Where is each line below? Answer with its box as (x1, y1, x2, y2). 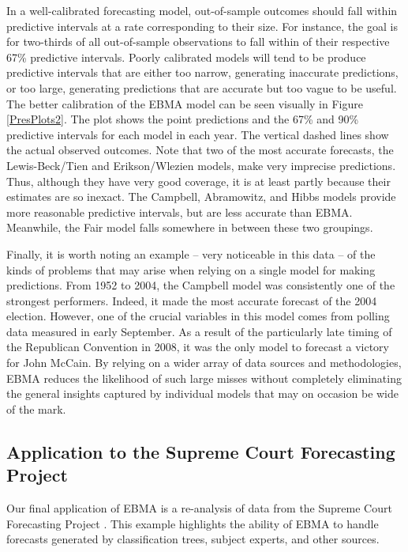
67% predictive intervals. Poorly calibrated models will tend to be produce (6, 48, 366, 65)
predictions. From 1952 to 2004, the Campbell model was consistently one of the (6, 277, 395, 293)
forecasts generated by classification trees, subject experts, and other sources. (6, 531, 380, 547)
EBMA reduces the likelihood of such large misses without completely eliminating (6, 369, 402, 386)
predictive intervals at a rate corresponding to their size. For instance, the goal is (6, 17, 398, 34)
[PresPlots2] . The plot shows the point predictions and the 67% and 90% (6, 111, 359, 127)
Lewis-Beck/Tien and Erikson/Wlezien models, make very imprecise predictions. (6, 157, 396, 173)
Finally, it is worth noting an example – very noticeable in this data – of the (6, 245, 376, 262)
